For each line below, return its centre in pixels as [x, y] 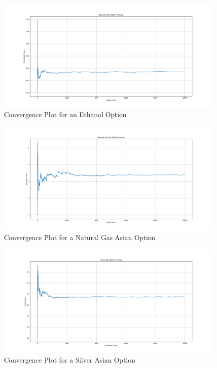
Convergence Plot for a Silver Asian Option [70, 360]
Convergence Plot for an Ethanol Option [65, 114]
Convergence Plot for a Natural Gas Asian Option [80, 237]
